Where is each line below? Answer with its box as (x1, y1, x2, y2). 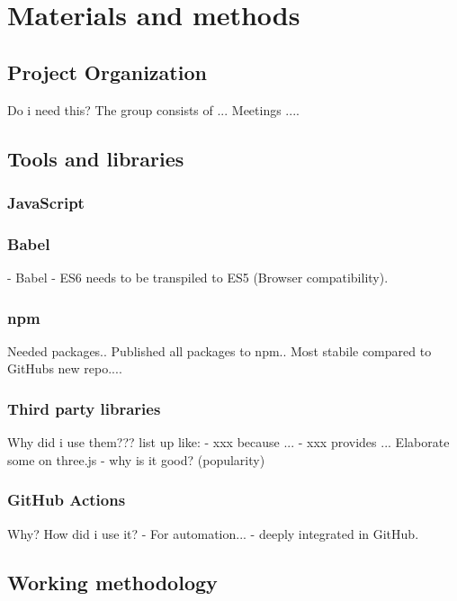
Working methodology (7, 568, 218, 596)
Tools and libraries (7, 144, 184, 172)
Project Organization (7, 58, 207, 85)
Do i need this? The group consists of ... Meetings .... (7, 100, 300, 119)
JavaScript (7, 191, 85, 213)
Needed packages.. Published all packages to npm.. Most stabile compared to (7, 341, 432, 360)
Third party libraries (7, 397, 161, 419)
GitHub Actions (7, 489, 126, 511)
